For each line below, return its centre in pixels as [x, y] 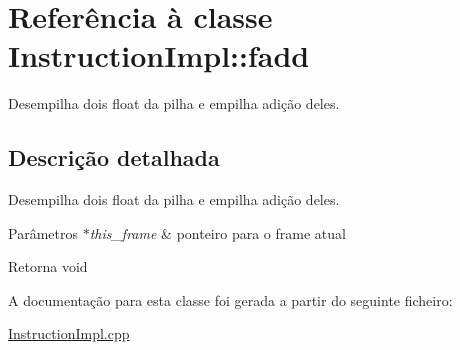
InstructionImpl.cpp [69, 333]
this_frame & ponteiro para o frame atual [217, 232]
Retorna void [48, 266]
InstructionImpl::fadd [159, 55]
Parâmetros [43, 232]
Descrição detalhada [114, 157]
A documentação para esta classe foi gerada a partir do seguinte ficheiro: [230, 299]
